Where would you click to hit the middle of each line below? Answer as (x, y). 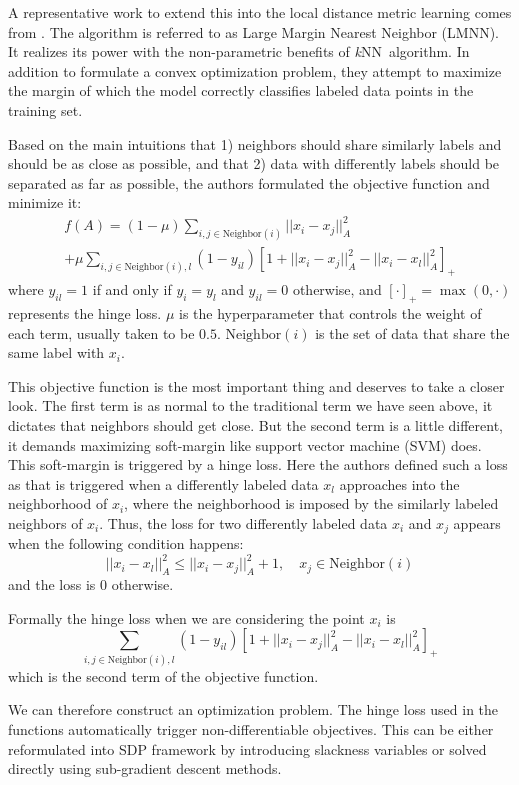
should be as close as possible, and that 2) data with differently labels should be (254, 163)
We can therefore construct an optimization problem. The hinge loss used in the (253, 709)
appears (477, 522)
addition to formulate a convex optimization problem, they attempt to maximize (255, 70)
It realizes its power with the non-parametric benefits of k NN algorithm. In (239, 51)
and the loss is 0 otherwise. (91, 584)
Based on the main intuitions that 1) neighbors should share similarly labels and (255, 143)
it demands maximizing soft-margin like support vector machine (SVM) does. (245, 444)
